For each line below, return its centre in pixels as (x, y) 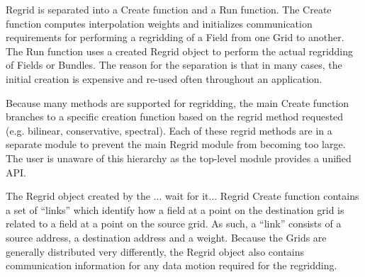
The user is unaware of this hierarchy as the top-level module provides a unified (179, 158)
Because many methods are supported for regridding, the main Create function (178, 102)
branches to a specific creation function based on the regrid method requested (175, 117)
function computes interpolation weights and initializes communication (159, 23)
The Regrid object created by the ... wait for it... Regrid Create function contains (182, 196)
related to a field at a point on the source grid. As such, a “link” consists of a (174, 224)
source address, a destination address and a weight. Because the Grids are (166, 237)
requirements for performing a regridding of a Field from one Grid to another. (175, 37)
